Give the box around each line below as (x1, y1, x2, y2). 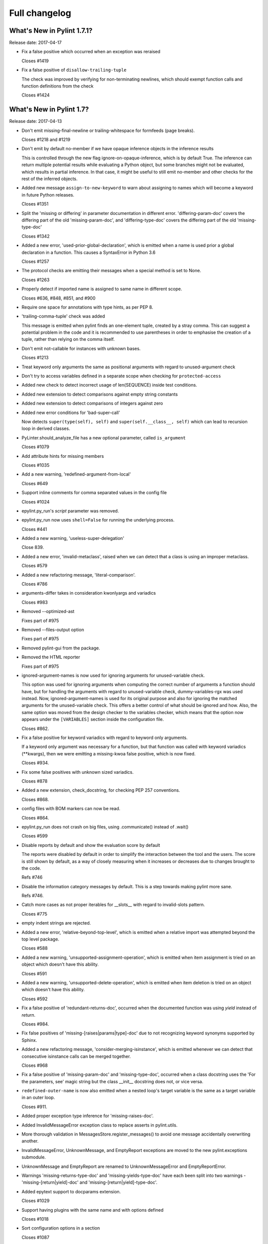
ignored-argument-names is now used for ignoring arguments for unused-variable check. (21, 672, 205, 678)
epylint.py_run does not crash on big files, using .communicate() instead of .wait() (21, 824, 189, 829)
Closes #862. (21, 726, 49, 731)
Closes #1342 (21, 233, 50, 239)
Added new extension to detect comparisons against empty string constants (21, 391, 178, 397)
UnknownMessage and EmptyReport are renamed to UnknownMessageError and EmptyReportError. (21, 1163, 227, 1169)
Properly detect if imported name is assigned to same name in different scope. (21, 286, 182, 292)
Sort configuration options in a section (21, 1225, 100, 1231)
